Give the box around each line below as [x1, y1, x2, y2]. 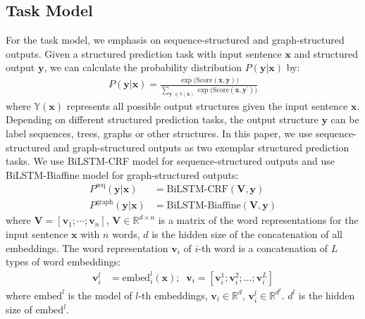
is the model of [68, 287, 132, 302]
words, [112, 227, 140, 242]
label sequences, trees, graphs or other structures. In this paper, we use [6, 126, 313, 141]
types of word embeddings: [6, 254, 121, 269]
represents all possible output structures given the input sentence [66, 98, 348, 113]
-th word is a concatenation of [198, 240, 328, 255]
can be [330, 112, 359, 127]
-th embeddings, [138, 287, 208, 302]
